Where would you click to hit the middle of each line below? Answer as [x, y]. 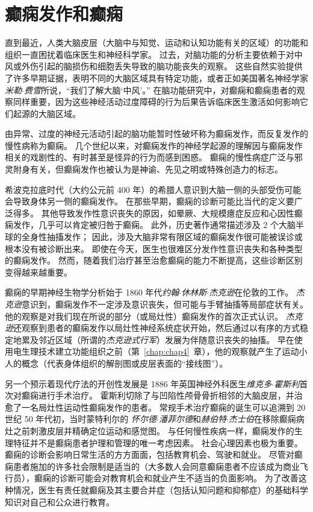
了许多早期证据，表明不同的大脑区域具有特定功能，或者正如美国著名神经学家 [156, 77]
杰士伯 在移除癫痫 [262, 419]
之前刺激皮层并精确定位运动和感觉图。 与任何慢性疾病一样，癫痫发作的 [153, 430]
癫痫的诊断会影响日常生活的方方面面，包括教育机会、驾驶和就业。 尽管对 [150, 454]
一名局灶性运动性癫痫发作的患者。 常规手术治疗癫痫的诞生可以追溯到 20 [163, 407]
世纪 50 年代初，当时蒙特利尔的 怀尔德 [81, 419]
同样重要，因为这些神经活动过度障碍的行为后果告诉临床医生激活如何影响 [156, 102]
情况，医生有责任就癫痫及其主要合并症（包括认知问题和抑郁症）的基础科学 [160, 489]
